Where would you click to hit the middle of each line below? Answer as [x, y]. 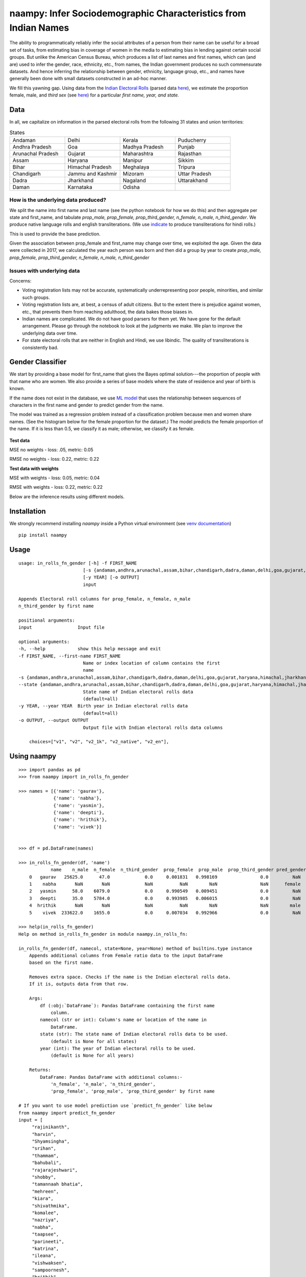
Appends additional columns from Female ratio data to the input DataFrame [126, 955]
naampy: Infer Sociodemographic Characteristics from [128, 13]
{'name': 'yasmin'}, [79, 805]
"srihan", [44, 1149]
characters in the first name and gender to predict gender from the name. [87, 405]
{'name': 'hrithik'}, [80, 820]
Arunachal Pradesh [35, 153]
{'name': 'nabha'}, [78, 798]
